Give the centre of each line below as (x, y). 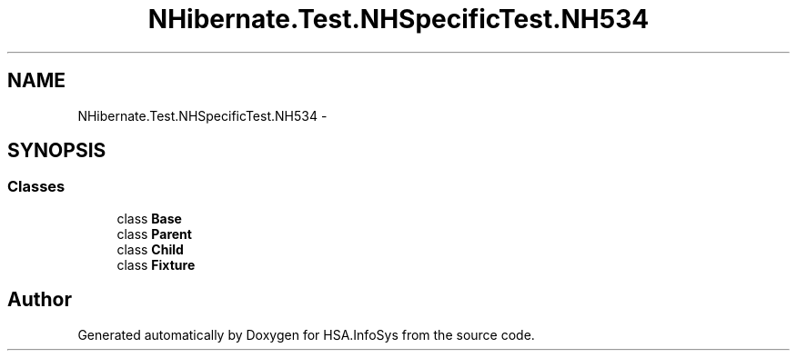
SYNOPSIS (57, 151)
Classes (36, 187)
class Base (149, 218)
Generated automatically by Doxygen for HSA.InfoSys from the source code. (306, 334)
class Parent (154, 234)
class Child (150, 249)
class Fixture (156, 264)
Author (40, 300)
